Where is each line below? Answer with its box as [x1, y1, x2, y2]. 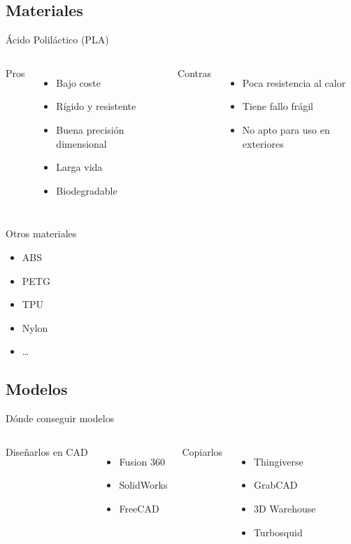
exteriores [242, 136, 284, 151]
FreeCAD [119, 501, 159, 515]
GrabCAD [253, 477, 298, 492]
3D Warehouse [253, 501, 316, 515]
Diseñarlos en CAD [6, 444, 88, 459]
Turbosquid [253, 524, 303, 539]
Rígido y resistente [56, 99, 136, 113]
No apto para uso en [242, 122, 330, 137]
